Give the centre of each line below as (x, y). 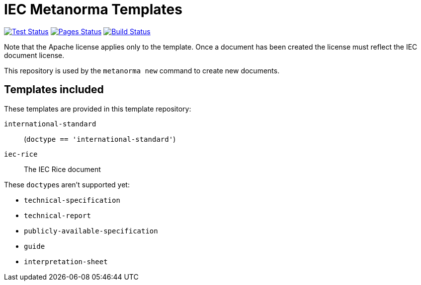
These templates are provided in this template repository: (98, 109)
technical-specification (72, 200)
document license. (34, 55)
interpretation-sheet (66, 261)
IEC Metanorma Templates (93, 9)
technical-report (57, 215)
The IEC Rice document (62, 169)
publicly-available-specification (91, 231)
